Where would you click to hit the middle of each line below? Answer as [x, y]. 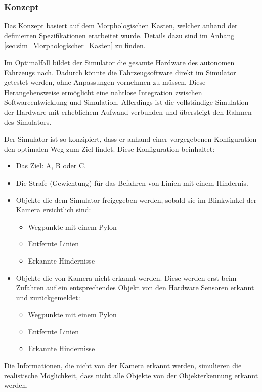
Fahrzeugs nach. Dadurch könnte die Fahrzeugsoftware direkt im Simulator [120, 72]
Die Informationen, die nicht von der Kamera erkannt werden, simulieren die [123, 365]
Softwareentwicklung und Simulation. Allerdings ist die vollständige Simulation [126, 102]
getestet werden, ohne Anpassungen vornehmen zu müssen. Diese [105, 82]
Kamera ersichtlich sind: [53, 210]
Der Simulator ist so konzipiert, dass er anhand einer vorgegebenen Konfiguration [130, 139]
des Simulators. [28, 122]
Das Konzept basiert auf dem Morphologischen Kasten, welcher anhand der [121, 26]
